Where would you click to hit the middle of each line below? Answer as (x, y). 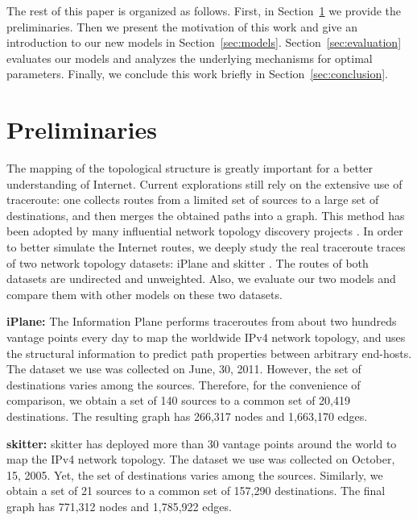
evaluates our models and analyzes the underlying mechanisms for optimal (190, 58)
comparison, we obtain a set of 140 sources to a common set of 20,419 (178, 400)
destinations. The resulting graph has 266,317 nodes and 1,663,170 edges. (187, 416)
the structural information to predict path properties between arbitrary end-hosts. (209, 353)
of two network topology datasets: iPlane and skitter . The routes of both (188, 262)
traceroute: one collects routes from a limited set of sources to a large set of (193, 200)
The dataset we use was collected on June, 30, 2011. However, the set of (184, 369)
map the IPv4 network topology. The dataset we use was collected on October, (201, 459)
